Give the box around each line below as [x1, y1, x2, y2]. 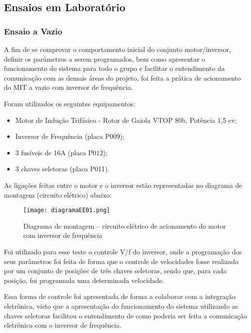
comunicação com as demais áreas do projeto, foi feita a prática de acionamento [4, 72, 241, 83]
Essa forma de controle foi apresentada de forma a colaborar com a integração [4, 291, 235, 301]
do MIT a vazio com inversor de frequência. [4, 82, 133, 92]
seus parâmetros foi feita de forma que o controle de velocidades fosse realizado [4, 256, 238, 266]
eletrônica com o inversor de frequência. [4, 320, 122, 330]
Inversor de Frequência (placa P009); [15, 131, 125, 141]
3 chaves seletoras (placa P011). [15, 164, 110, 174]
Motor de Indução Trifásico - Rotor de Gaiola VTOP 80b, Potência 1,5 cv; [15, 115, 237, 125]
